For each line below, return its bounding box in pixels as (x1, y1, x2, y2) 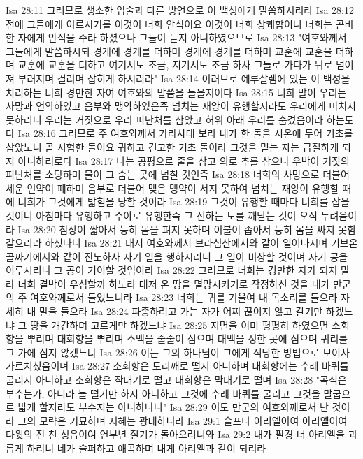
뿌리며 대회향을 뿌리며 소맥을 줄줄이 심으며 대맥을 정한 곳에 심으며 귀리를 (27, 331, 348, 346)
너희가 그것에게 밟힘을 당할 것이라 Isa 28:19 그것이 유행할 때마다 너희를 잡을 (17, 194, 350, 209)
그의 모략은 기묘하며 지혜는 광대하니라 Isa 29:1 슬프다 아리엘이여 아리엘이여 (17, 413, 348, 428)
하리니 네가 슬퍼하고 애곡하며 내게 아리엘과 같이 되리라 (27, 441, 266, 455)
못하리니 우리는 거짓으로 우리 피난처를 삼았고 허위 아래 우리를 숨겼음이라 (6, 112, 324, 126)
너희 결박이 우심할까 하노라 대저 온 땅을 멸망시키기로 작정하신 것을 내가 (17, 276, 330, 291)
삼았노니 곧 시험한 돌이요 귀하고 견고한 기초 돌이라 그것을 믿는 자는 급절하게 (6, 139, 339, 154)
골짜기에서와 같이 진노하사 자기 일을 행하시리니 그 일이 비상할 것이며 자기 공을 (6, 249, 348, 263)
